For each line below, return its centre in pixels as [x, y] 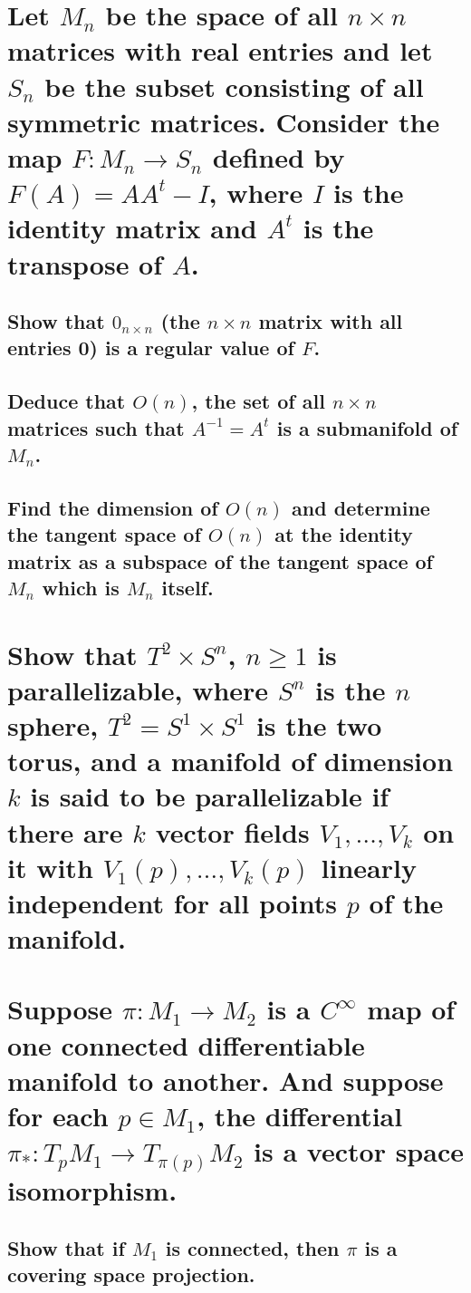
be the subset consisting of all [234, 86]
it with [50, 867]
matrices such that [96, 427]
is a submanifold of [367, 427]
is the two [319, 724]
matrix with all [331, 321]
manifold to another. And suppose [226, 1080]
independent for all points [173, 902]
